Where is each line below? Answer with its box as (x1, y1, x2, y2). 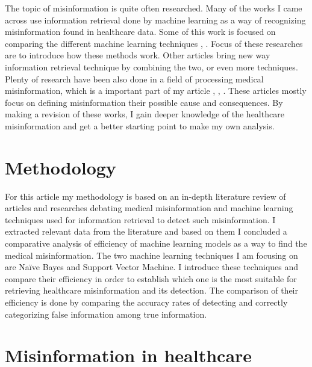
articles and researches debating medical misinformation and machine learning (5, 202, 293, 214)
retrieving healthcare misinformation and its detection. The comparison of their (5, 284, 298, 297)
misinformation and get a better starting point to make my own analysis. (5, 119, 275, 132)
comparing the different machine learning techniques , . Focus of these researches (5, 37, 303, 49)
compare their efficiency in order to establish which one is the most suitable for (5, 272, 297, 285)
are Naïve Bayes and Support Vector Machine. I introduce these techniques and (5, 261, 299, 273)
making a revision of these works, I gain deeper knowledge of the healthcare (5, 108, 284, 120)
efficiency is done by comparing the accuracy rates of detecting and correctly (5, 296, 288, 308)
